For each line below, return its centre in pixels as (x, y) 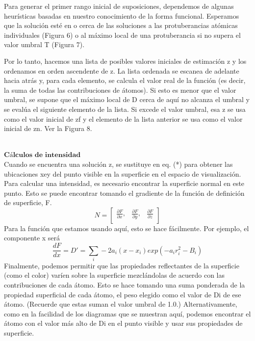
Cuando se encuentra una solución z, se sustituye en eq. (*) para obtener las (118, 164)
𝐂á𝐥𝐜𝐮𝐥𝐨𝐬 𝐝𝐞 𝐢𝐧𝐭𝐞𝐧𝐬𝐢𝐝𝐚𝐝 (42, 155)
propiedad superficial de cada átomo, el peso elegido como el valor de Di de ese (123, 294)
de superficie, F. (28, 202)
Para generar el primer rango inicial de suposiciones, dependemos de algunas (119, 6)
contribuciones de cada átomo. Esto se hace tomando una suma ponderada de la (125, 285)
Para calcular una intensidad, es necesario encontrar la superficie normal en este (124, 183)
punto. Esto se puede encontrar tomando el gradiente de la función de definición (124, 193)
